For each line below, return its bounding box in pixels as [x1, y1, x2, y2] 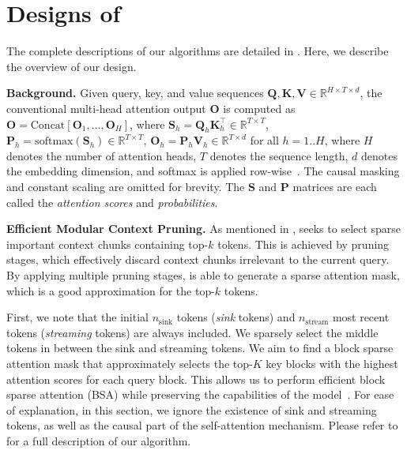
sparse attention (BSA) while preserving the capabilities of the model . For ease [6, 386, 394, 403]
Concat [30, 119, 66, 131]
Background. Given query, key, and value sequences [6, 84, 264, 101]
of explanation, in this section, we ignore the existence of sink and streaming [6, 401, 377, 418]
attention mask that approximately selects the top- [6, 355, 253, 372]
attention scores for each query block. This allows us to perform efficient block [6, 370, 386, 387]
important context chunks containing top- [6, 235, 209, 252]
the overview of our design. [6, 58, 137, 74]
